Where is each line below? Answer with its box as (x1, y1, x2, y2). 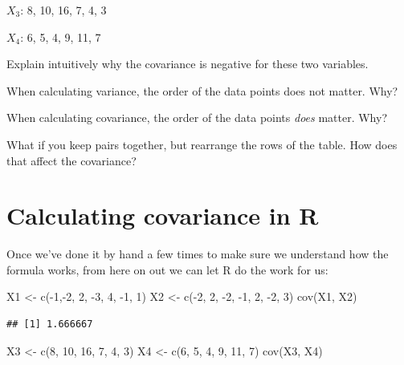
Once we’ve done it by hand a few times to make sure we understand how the (6, 245, 389, 262)
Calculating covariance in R (6, 199, 319, 232)
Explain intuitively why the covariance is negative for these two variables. (6, 55, 369, 72)
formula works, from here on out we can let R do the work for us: (6, 261, 329, 278)
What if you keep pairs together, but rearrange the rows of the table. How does (6, 136, 398, 152)
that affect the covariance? (6, 152, 137, 168)
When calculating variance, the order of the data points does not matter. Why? (6, 82, 398, 99)
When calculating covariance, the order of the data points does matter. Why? (6, 109, 388, 126)
